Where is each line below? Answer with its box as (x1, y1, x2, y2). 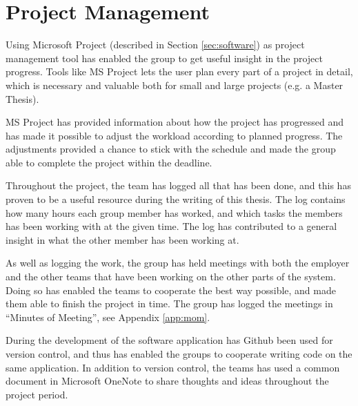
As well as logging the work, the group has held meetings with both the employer (6, 255, 350, 270)
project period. (6, 387, 68, 401)
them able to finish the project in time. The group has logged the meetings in (6, 296, 333, 311)
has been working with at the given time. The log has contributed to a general (6, 219, 337, 233)
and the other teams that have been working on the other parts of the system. (6, 269, 336, 284)
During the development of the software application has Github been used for (6, 333, 333, 347)
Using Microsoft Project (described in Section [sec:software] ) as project (6, 37, 305, 52)
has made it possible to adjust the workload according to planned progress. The (6, 128, 343, 142)
